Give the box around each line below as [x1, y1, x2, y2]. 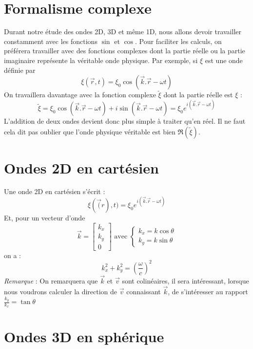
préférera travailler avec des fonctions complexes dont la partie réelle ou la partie [4, 45, 245, 56]
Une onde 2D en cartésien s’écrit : [4, 186, 105, 196]
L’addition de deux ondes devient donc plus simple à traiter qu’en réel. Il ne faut [4, 116, 246, 126]
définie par [4, 65, 36, 75]
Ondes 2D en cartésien [4, 158, 159, 178]
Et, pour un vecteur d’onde [4, 213, 85, 223]
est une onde [205, 55, 243, 65]
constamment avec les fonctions [4, 36, 97, 46]
